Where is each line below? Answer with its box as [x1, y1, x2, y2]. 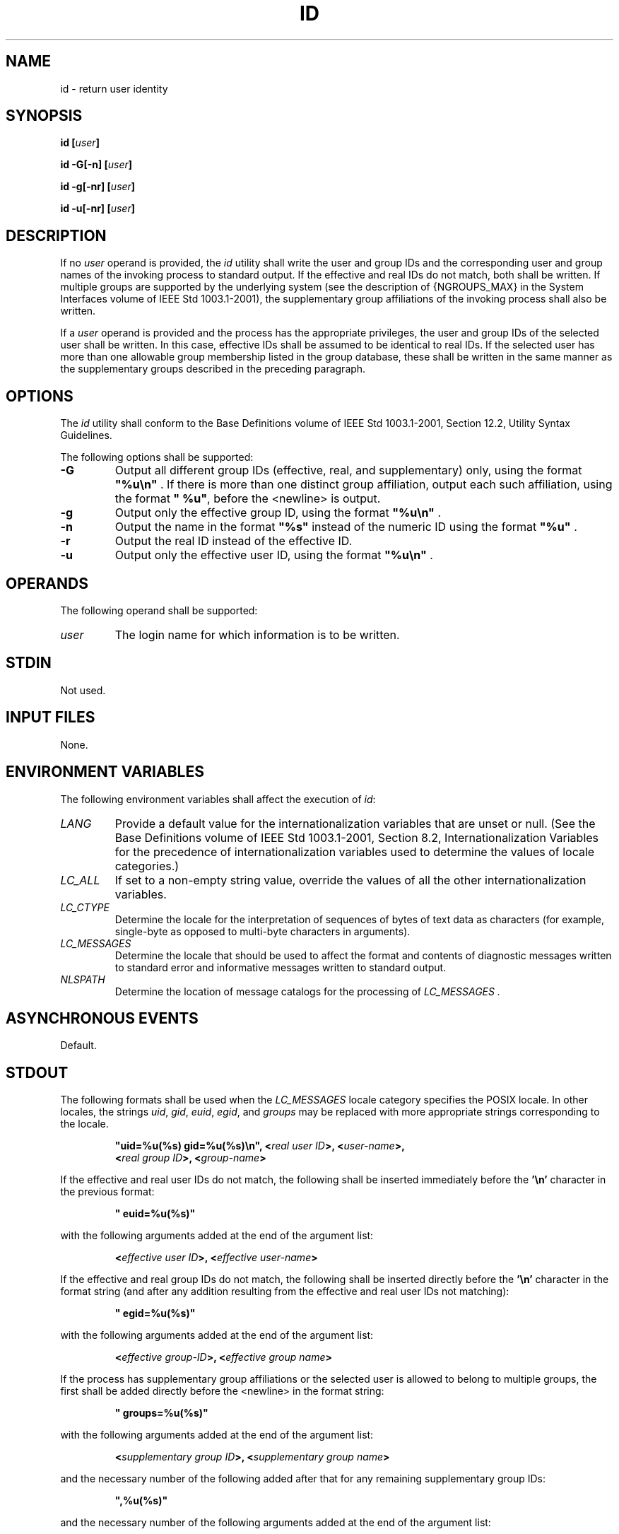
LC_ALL [60, 872, 100, 887]
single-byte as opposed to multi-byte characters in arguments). [114, 925, 411, 937]
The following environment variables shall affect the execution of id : [60, 792, 376, 805]
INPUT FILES [6, 708, 95, 727]
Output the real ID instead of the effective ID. [114, 534, 353, 549]
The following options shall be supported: [60, 451, 254, 464]
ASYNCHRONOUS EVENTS [6, 1009, 199, 1027]
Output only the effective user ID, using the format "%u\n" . [114, 548, 433, 563]
